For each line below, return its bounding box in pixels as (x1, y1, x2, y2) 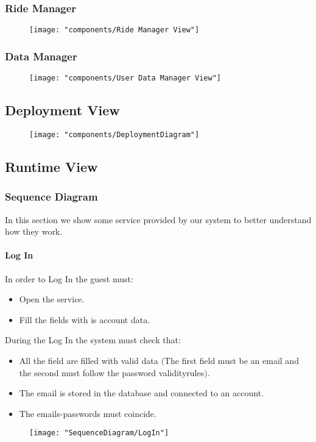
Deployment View (5, 101, 120, 119)
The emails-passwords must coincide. (19, 407, 156, 419)
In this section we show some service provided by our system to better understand (5, 213, 312, 226)
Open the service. (19, 293, 85, 305)
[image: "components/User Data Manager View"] (29, 74, 221, 83)
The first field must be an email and (164, 354, 299, 366)
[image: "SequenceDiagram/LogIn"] (29, 429, 169, 438)
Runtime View (5, 157, 98, 176)
